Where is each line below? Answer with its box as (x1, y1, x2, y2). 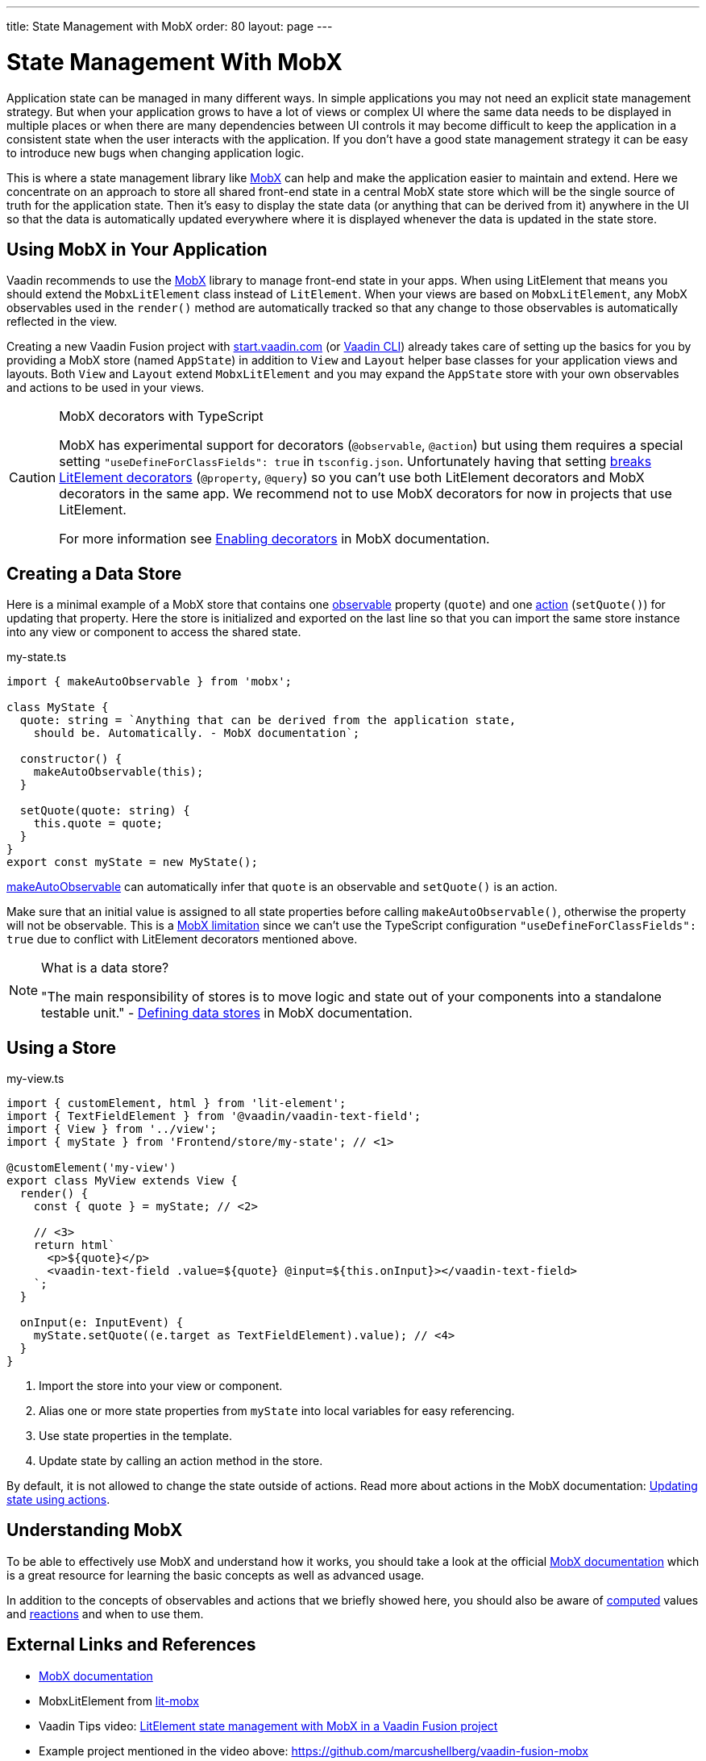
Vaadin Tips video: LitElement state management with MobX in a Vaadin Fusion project (39, 1718, 498, 1733)
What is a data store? (41, 960, 169, 976)
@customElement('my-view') (6, 1161, 176, 1175)
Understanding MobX (6, 1520, 183, 1541)
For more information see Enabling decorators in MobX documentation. (59, 531, 490, 547)
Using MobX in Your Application (6, 239, 268, 260)
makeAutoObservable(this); (33, 765, 204, 779)
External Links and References (6, 1634, 256, 1655)
